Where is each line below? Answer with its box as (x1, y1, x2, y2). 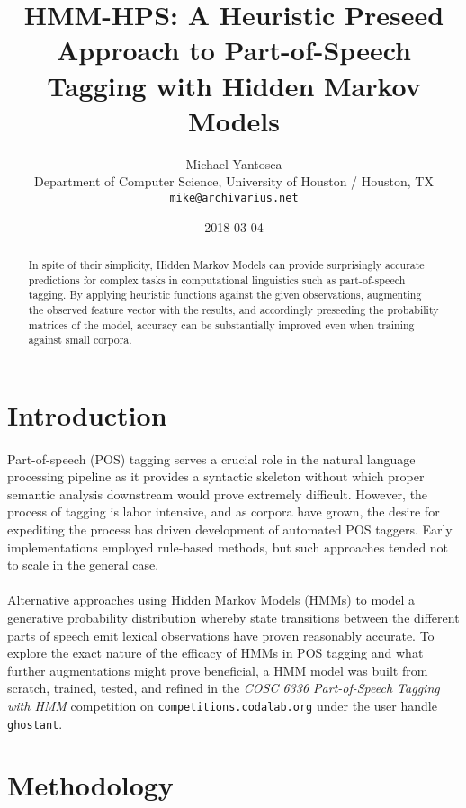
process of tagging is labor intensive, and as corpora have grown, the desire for (7, 502, 440, 521)
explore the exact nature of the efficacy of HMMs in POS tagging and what (7, 643, 424, 662)
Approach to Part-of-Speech (57, 31, 411, 68)
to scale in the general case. (7, 555, 159, 574)
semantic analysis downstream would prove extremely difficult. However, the (7, 484, 428, 503)
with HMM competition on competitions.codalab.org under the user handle (7, 696, 437, 714)
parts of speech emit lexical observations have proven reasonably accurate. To (7, 625, 435, 644)
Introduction (7, 396, 167, 433)
